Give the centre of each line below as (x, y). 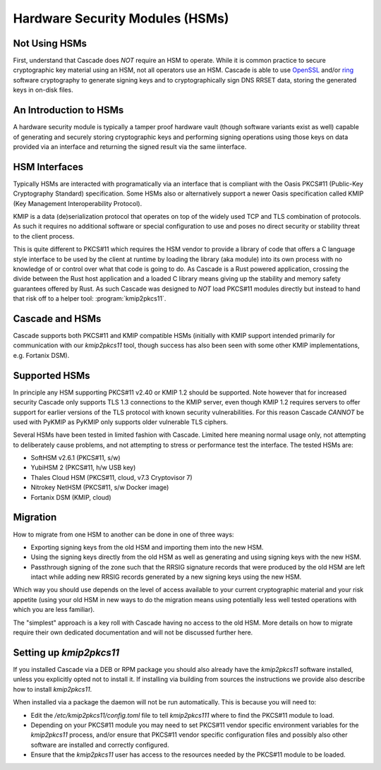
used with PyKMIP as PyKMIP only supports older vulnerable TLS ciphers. (121, 422)
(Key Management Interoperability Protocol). (78, 203)
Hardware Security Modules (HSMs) (121, 18)
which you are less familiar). (54, 610)
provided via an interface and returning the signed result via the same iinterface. (130, 146)
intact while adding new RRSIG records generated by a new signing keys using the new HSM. (166, 577)
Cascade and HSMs (57, 319)
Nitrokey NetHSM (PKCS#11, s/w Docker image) (100, 488)
